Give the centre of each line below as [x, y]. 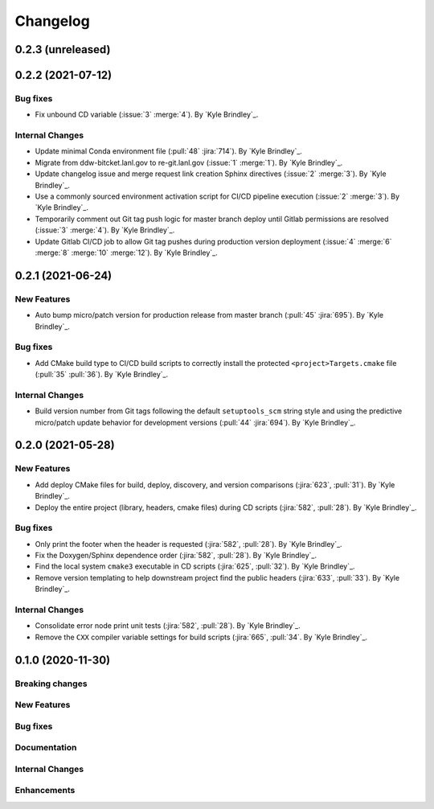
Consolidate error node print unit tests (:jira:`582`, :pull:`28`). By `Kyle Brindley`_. [168, 626]
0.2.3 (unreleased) [63, 49]
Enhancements [45, 791]
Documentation [46, 748]
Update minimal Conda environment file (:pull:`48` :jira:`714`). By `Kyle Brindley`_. [169, 151]
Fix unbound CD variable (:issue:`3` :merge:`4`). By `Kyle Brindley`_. [147, 115]
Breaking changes [51, 684]
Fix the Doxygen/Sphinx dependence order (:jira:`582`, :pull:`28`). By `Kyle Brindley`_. [176, 556]
